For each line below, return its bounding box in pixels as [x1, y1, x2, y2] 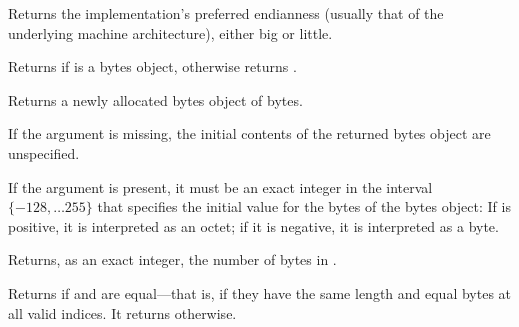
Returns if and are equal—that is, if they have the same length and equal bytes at [8, 282, 512, 303]
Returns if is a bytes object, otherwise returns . [8, 56, 297, 77]
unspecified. [8, 142, 80, 163]
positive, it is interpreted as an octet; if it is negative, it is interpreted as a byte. [8, 215, 499, 236]
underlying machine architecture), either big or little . [8, 22, 333, 43]
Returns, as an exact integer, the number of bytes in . [8, 249, 337, 270]
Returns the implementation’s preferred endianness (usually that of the [8, 3, 444, 23]
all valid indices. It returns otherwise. [8, 302, 237, 323]
